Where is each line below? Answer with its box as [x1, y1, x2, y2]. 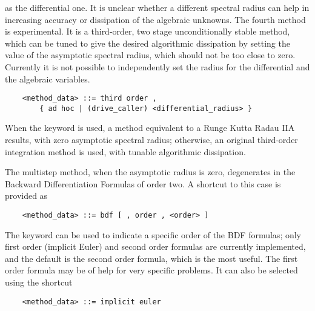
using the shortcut [5, 276, 73, 289]
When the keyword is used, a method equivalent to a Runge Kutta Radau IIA [5, 121, 295, 134]
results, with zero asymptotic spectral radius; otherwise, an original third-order [5, 133, 298, 146]
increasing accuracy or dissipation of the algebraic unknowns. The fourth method [5, 13, 306, 25]
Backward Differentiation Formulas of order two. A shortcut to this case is [5, 177, 281, 190]
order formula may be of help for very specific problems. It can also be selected [5, 264, 298, 276]
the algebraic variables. [5, 72, 90, 85]
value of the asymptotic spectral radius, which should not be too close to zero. [5, 48, 296, 61]
